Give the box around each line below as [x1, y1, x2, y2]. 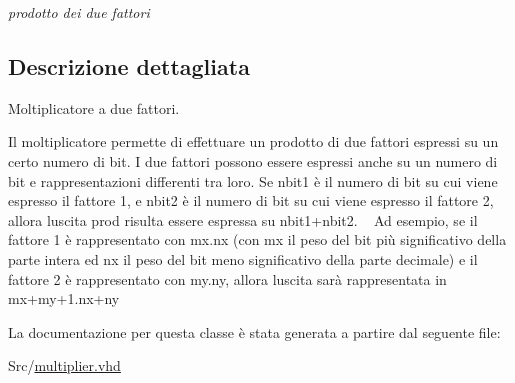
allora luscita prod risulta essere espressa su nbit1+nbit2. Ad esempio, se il [8, 209, 478, 230]
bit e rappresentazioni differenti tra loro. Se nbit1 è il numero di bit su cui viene [8, 170, 498, 191]
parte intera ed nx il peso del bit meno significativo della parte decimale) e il [8, 248, 478, 269]
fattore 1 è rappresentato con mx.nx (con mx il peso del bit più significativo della [8, 229, 507, 250]
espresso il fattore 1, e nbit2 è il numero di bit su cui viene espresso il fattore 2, [8, 190, 494, 211]
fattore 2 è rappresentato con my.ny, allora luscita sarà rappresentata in [8, 268, 447, 289]
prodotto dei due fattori [8, 2, 150, 22]
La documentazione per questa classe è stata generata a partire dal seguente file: [8, 321, 501, 342]
